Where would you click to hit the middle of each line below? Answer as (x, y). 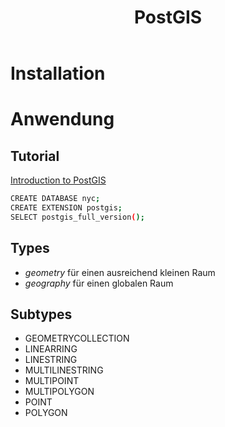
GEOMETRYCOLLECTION (77, 338)
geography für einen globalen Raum (99, 283)
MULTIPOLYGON (59, 392)
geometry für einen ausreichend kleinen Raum (120, 272)
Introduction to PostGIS (58, 180)
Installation (58, 73)
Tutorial (35, 156)
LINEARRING (51, 349)
